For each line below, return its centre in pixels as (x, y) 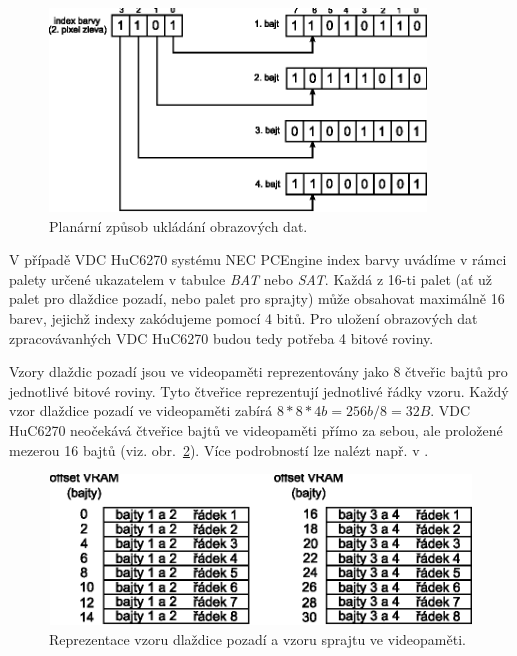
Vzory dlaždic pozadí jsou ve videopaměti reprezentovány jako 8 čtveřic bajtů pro (258, 371)
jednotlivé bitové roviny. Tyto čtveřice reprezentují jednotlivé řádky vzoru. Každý (259, 390)
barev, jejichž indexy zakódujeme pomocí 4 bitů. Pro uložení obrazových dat (243, 318)
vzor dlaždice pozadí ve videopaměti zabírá (141, 410)
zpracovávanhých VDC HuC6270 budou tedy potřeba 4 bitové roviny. (221, 337)
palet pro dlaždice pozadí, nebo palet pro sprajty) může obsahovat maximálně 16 (257, 298)
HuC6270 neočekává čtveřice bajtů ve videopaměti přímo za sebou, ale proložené (256, 430)
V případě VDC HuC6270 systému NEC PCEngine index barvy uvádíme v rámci (258, 259)
